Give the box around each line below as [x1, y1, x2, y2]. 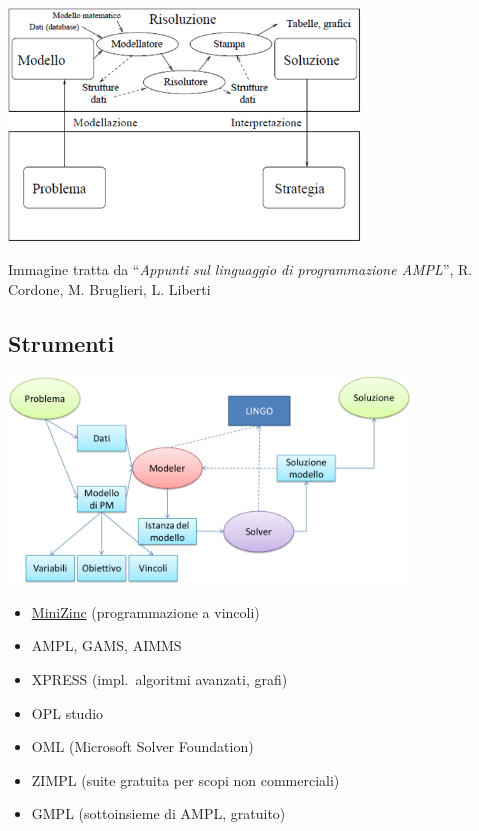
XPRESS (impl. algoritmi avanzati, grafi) [31, 668, 288, 689]
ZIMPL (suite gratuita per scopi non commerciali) [31, 769, 340, 790]
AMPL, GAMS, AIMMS [31, 635, 182, 656]
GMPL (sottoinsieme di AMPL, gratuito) [31, 803, 286, 824]
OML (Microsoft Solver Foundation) [31, 736, 254, 757]
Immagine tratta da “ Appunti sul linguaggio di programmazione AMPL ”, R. [8, 259, 473, 280]
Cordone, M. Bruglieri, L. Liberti [8, 278, 211, 299]
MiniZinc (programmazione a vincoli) [31, 601, 260, 622]
